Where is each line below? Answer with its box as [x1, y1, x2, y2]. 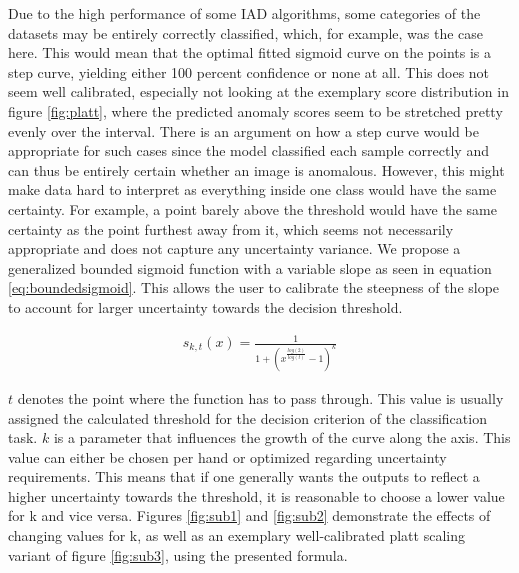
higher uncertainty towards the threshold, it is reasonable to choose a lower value [8, 485, 505, 506]
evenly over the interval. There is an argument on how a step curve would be [8, 120, 479, 141]
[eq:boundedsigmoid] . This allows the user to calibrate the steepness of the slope [8, 277, 500, 298]
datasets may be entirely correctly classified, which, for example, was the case [8, 22, 483, 43]
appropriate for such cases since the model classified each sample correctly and [8, 140, 489, 161]
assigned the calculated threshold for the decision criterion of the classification [8, 407, 487, 428]
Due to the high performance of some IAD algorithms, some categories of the [8, 3, 481, 23]
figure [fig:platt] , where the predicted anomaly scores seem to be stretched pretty [8, 100, 503, 121]
